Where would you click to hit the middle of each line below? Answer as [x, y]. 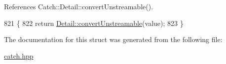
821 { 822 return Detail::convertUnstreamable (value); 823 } [94, 23]
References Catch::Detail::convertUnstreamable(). [79, 6]
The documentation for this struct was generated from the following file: [113, 39]
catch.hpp [19, 55]
